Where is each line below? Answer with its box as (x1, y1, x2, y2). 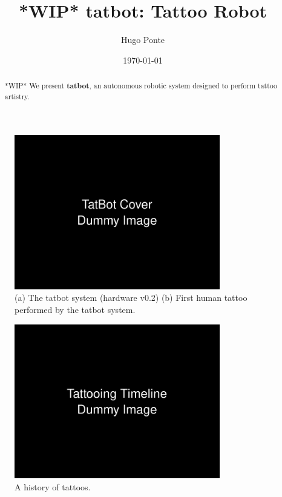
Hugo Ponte (120, 33, 165, 46)
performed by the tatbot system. (15, 303, 136, 315)
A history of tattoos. (15, 480, 91, 493)
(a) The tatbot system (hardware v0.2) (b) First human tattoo (15, 291, 248, 304)
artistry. (4, 91, 30, 101)
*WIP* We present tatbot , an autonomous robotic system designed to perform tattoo (4, 81, 278, 91)
